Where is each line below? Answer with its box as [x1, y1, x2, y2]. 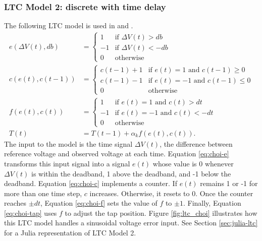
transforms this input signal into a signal [4, 158, 130, 168]
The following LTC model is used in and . [4, 20, 133, 31]
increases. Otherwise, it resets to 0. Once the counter [89, 188, 253, 198]
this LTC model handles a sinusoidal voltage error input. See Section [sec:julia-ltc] [4, 217, 258, 228]
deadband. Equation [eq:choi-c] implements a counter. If [4, 178, 177, 189]
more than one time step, [4, 188, 82, 198]
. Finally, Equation [183, 198, 241, 208]
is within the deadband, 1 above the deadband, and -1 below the [31, 168, 231, 178]
